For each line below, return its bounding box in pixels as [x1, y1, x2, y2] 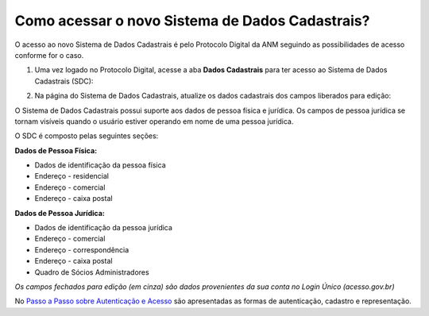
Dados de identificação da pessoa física [34, 160, 166, 170]
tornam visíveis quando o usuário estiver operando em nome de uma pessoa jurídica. [14, 116, 294, 126]
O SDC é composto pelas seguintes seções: [14, 131, 159, 141]
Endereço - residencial [34, 171, 109, 181]
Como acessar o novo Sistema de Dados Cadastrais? [14, 12, 370, 29]
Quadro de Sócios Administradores [34, 267, 150, 277]
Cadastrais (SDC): [34, 76, 94, 86]
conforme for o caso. [14, 50, 84, 60]
